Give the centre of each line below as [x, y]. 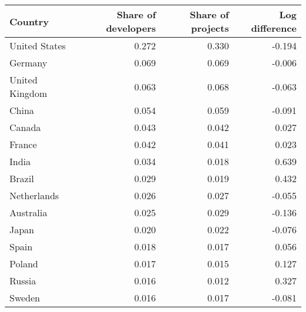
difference [274, 28]
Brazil [22, 178]
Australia [29, 212]
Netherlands [34, 195]
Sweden [25, 298]
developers [131, 28]
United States [38, 46]
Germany [29, 63]
